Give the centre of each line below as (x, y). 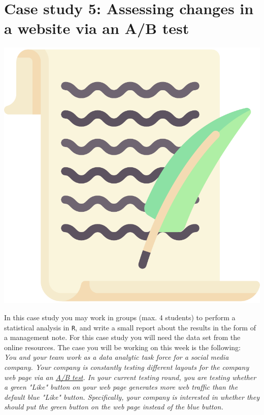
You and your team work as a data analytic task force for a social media (117, 357)
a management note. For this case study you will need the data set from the (122, 337)
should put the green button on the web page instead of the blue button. (114, 407)
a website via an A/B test (97, 28)
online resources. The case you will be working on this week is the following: (122, 347)
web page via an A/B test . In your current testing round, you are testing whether (130, 377)
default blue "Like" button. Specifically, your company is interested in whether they (132, 397)
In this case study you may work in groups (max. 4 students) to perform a (120, 317)
